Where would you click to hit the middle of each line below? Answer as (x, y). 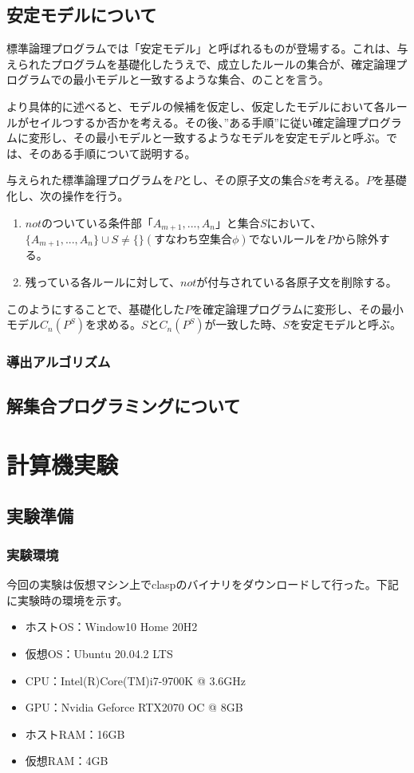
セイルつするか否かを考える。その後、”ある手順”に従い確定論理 (193, 122)
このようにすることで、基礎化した (96, 308)
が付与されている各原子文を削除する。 (297, 282)
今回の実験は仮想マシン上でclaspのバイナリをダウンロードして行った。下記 (203, 584)
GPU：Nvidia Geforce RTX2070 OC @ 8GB (134, 707)
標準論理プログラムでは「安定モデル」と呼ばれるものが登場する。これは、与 (207, 48)
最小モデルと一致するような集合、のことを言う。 (201, 79)
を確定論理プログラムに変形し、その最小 (298, 308)
